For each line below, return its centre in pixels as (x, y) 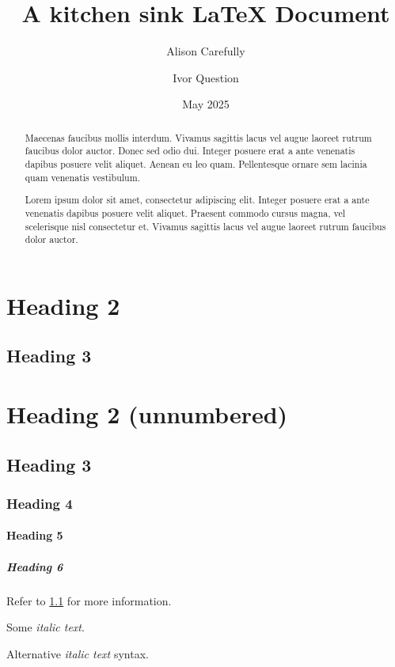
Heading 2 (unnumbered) (147, 414)
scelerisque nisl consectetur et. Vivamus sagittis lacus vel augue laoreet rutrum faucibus (205, 226)
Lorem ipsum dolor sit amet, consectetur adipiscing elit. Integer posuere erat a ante (197, 200)
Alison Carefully (206, 51)
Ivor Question (206, 77)
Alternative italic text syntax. (78, 653)
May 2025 (206, 104)
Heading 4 (40, 503)
